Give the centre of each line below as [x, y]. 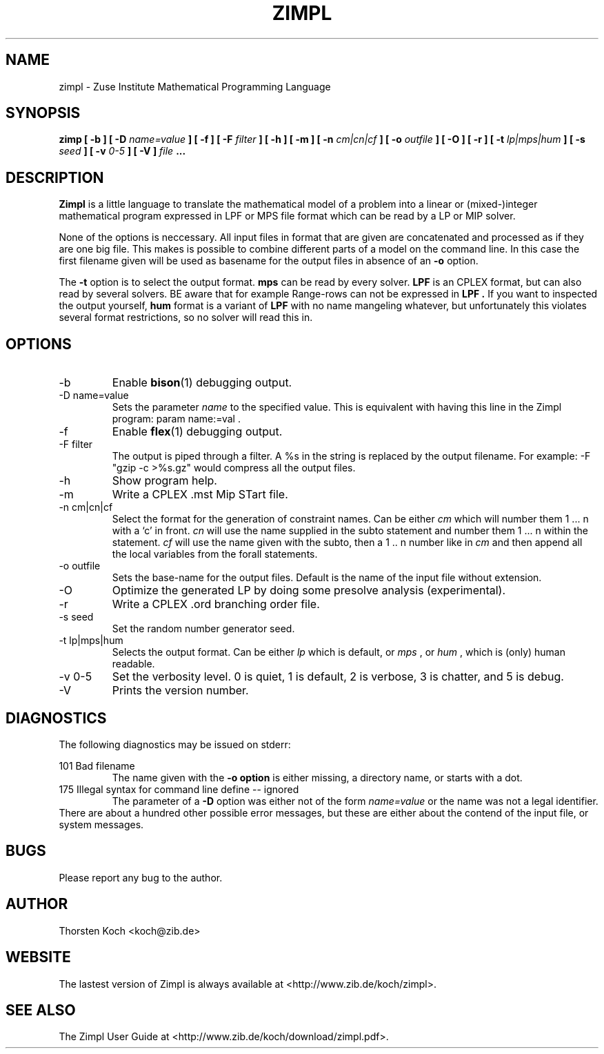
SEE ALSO [41, 1010]
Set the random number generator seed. [203, 629]
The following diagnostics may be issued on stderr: [175, 744]
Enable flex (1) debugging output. [197, 432]
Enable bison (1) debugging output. [202, 383]
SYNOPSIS [43, 113]
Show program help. [164, 481]
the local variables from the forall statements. [215, 554]
